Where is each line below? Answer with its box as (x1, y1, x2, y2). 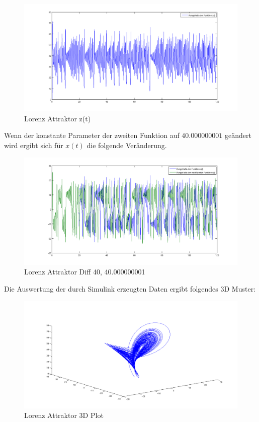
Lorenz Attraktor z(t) (24, 113, 91, 123)
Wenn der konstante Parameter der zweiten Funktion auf (4, 130, 180, 140)
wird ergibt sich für (4, 140, 63, 151)
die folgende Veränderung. (87, 140, 167, 151)
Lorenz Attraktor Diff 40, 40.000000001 (24, 266, 145, 277)
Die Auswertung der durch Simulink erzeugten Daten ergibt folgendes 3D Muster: (4, 284, 256, 294)
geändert (224, 130, 251, 140)
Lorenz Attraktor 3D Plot (24, 410, 104, 420)
